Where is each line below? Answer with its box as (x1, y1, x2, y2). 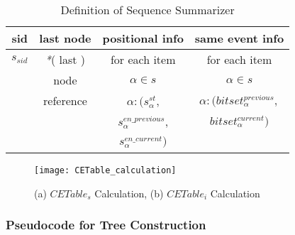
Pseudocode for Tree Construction (6, 216, 206, 234)
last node (39, 30, 91, 46)
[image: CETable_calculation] (34, 165, 177, 175)
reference (43, 92, 87, 109)
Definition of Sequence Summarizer (60, 1, 235, 18)
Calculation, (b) (94, 185, 164, 200)
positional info (102, 30, 184, 46)
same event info (194, 30, 284, 46)
